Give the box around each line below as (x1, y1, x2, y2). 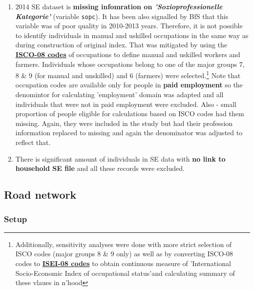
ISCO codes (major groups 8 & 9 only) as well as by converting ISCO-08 (15, 249, 233, 259)
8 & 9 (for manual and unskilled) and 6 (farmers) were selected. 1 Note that (15, 69, 241, 80)
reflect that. (15, 137, 51, 147)
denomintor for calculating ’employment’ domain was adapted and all (15, 89, 224, 100)
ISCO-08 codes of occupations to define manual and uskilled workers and (15, 49, 240, 60)
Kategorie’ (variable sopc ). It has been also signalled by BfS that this (15, 11, 229, 21)
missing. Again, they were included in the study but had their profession (15, 118, 233, 128)
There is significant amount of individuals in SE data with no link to (15, 153, 226, 164)
